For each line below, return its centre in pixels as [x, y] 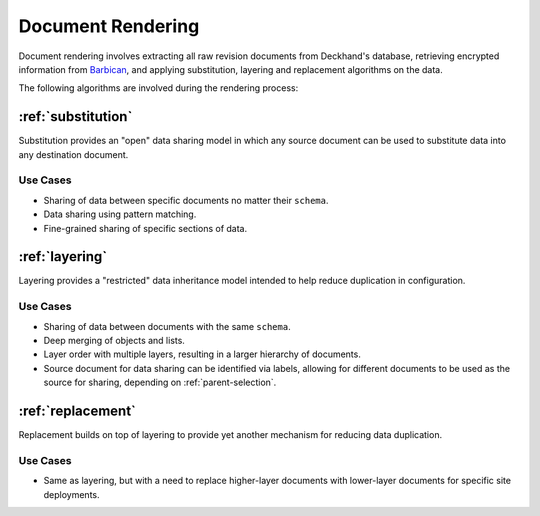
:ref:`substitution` [75, 116]
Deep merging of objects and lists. [114, 340]
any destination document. [73, 154]
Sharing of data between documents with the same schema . [167, 326]
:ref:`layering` [63, 256]
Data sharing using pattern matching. [120, 214]
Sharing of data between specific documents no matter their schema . [186, 200]
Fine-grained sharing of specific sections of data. [145, 228]
